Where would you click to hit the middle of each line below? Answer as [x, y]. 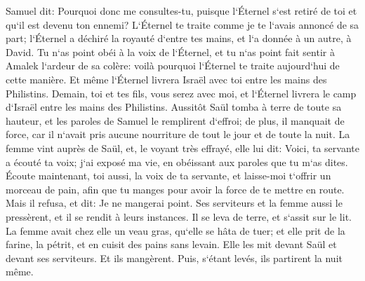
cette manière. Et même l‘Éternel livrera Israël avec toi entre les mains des [166, 79]
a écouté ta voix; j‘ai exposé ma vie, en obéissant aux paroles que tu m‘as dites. [177, 162]
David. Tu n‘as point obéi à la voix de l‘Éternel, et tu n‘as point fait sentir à [170, 52]
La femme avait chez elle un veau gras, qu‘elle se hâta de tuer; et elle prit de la [175, 230]
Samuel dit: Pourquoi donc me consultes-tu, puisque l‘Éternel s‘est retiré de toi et [181, 11]
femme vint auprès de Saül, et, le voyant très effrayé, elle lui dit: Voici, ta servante [182, 148]
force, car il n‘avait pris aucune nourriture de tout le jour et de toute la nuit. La [178, 134]
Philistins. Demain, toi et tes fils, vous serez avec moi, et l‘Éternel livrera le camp [181, 93]
